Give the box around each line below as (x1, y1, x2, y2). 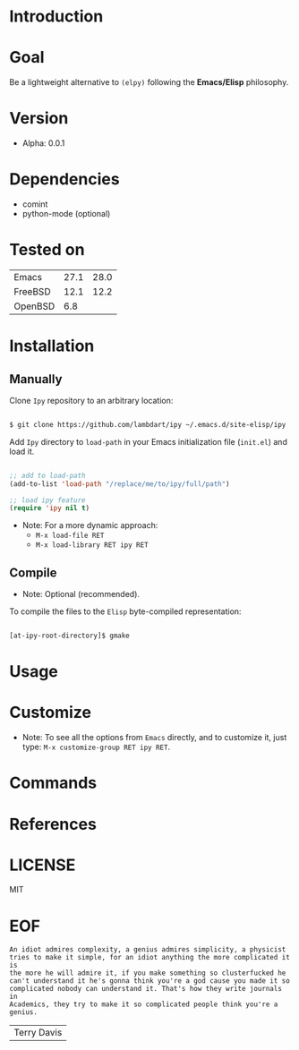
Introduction (9, 6, 104, 27)
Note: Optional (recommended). (21, 589, 141, 600)
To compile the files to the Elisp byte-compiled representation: (9, 606, 242, 617)
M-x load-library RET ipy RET (35, 541, 149, 550)
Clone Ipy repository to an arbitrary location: (9, 395, 174, 405)
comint (21, 199, 48, 209)
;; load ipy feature (9, 495, 87, 505)
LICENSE (9, 855, 76, 875)
